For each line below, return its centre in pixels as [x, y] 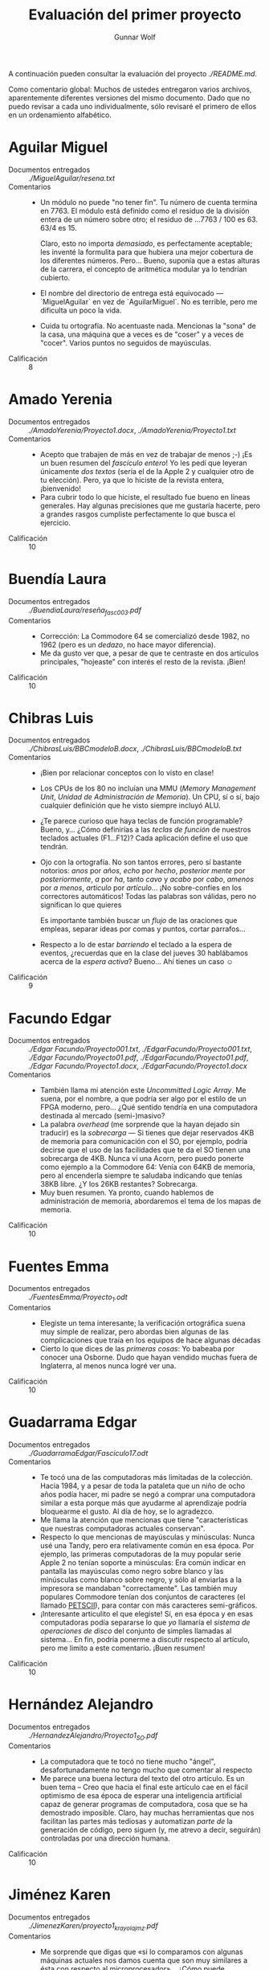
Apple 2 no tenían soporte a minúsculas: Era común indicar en [143, 1563]
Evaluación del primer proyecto [135, 15]
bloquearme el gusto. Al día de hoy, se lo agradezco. [127, 1511]
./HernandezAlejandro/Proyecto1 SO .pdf [93, 1736]
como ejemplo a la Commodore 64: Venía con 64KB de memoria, [147, 1167]
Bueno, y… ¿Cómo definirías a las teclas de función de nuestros [145, 830]
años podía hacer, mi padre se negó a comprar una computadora [147, 1494]
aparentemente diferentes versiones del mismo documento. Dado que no [129, 97]
